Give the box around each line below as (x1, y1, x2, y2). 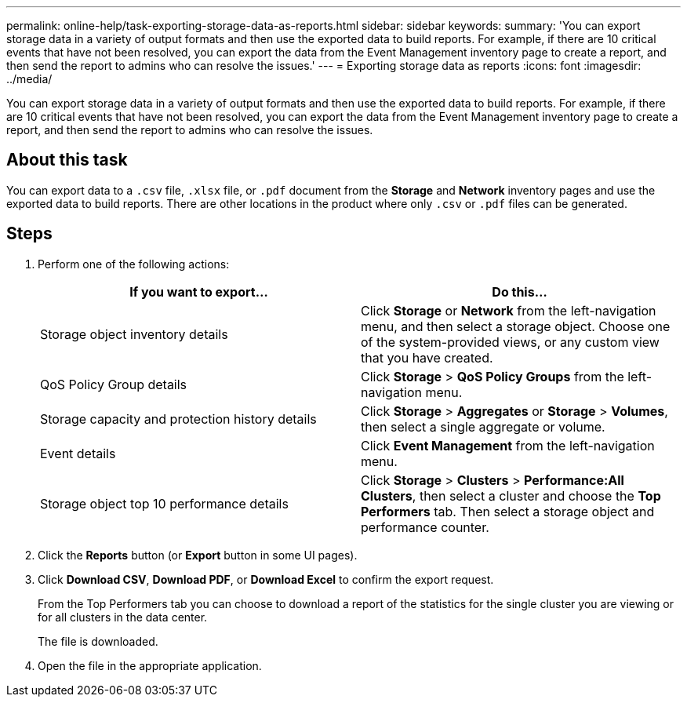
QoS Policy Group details (40, 376, 187, 392)
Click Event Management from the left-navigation (361, 437, 655, 453)
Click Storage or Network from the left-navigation (361, 302, 656, 319)
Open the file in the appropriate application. (38, 658, 262, 672)
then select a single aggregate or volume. (361, 418, 605, 435)
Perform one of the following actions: (38, 257, 230, 271)
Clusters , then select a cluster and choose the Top (361, 487, 661, 504)
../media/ (6, 72, 53, 86)
